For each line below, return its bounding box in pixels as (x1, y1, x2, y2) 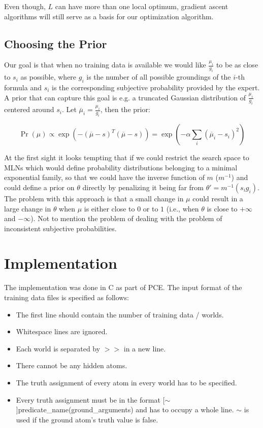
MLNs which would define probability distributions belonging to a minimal (4, 162, 238, 172)
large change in (4, 203, 51, 213)
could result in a (192, 193, 243, 203)
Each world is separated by (16, 343, 101, 353)
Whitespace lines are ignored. (16, 326, 108, 337)
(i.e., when (166, 203, 199, 213)
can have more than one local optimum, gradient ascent (55, 1, 228, 11)
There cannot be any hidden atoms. (16, 360, 127, 371)
